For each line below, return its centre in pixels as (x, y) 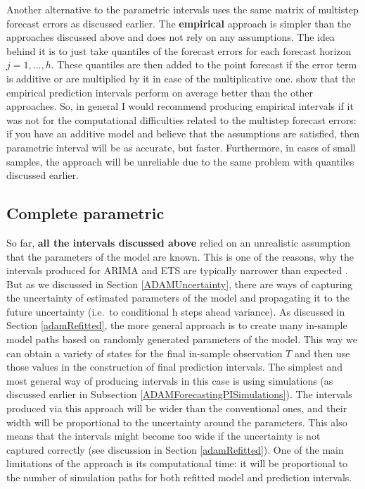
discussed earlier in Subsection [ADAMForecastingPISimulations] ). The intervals (179, 394)
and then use (322, 353)
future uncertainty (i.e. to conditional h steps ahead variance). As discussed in (176, 311)
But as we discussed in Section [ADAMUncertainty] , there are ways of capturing (180, 284)
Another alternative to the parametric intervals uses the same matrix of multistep (182, 9)
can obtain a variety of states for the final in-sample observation (145, 353)
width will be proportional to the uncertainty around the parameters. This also (177, 422)
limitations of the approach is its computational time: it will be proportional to (177, 463)
